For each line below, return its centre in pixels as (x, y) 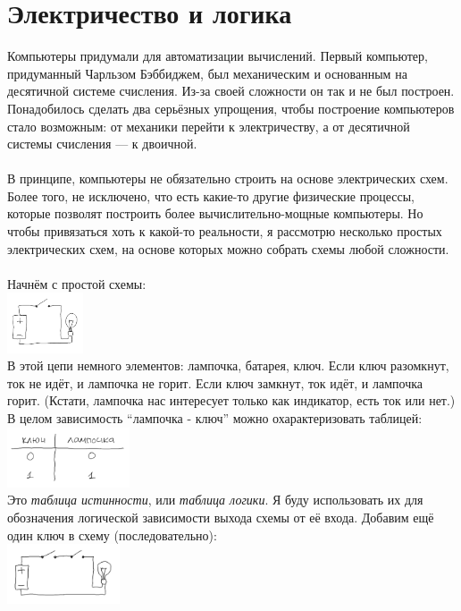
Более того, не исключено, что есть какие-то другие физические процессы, (211, 195)
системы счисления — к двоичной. (102, 144)
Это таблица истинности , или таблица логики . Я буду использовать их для (215, 500)
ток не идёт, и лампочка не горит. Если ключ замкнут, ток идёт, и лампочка (215, 382)
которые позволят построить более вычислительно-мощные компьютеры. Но (215, 213)
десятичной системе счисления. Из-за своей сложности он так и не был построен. (231, 91)
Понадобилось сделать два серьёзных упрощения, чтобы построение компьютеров (231, 108)
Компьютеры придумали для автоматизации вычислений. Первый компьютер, (218, 56)
